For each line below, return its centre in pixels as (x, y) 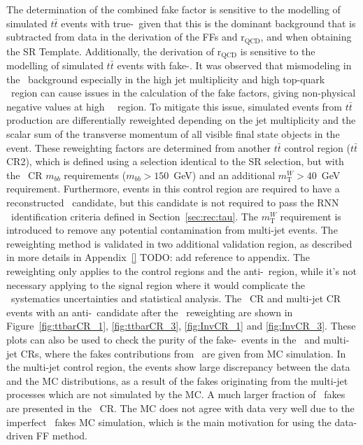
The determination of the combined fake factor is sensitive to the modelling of (173, 9)
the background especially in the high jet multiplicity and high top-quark (166, 79)
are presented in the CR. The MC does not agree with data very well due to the (180, 408)
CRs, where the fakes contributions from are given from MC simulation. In (183, 353)
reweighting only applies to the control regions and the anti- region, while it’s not (181, 271)
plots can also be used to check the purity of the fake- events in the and (163, 339)
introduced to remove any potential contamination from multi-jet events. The (172, 230)
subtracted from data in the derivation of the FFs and (122, 37)
